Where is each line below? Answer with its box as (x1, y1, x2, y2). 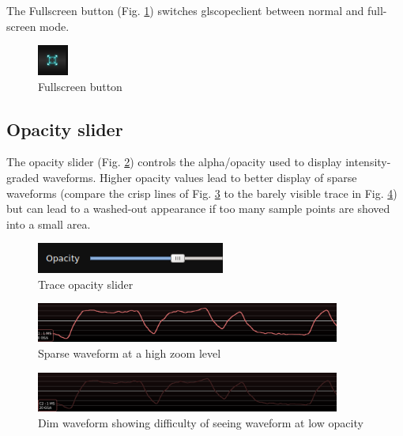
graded (6, 169, 40, 185)
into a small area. (6, 215, 91, 232)
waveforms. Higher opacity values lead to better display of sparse (42, 169, 357, 185)
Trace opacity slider (38, 275, 134, 292)
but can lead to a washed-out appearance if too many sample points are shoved (6, 200, 390, 217)
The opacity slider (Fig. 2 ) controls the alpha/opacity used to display (6, 154, 342, 170)
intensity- (345, 154, 391, 170)
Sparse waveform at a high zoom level (38, 344, 221, 361)
